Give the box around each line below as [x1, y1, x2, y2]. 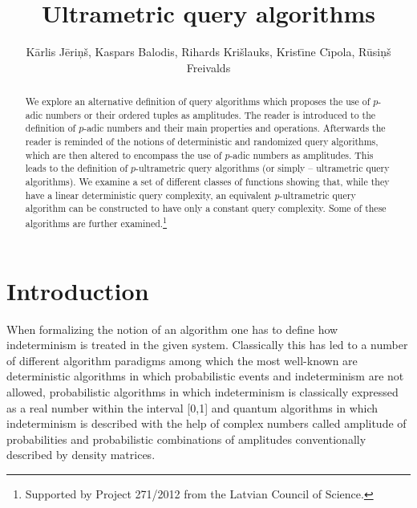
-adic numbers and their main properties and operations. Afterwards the [83, 121, 386, 135]
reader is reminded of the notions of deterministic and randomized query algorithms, [25, 135, 379, 148]
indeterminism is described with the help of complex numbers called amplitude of [6, 415, 407, 432]
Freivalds [186, 59, 231, 75]
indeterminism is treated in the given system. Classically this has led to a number [6, 336, 408, 353]
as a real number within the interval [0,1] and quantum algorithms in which [6, 399, 379, 416]
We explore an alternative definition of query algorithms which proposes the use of [25, 95, 370, 108]
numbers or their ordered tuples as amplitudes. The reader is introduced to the [45, 108, 376, 121]
